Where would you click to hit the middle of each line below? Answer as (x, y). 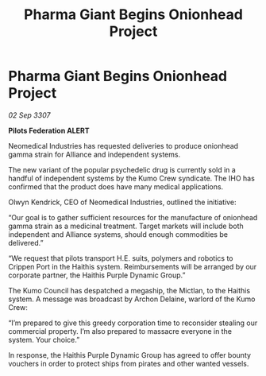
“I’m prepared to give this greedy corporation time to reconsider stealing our (133, 323)
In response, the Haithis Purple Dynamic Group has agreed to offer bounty (130, 355)
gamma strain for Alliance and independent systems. (94, 154)
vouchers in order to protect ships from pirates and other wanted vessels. (129, 363)
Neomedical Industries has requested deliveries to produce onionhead (123, 145)
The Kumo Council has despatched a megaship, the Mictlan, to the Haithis (129, 290)
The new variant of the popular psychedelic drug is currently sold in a (122, 169)
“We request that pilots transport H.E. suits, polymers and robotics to (121, 258)
